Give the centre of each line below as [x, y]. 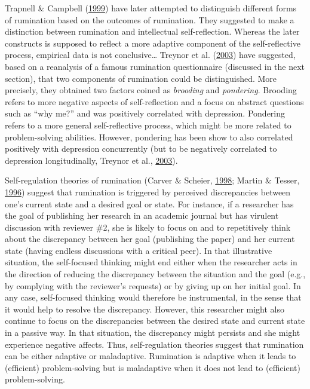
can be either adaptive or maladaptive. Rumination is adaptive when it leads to [151, 356]
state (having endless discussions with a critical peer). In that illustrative [139, 250]
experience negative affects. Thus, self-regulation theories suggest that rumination [154, 344]
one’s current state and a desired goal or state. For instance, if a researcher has [149, 203]
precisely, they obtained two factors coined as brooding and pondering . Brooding [151, 90]
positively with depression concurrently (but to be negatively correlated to [141, 148]
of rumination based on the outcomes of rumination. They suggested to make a [150, 19]
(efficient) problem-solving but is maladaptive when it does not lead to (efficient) [153, 367]
